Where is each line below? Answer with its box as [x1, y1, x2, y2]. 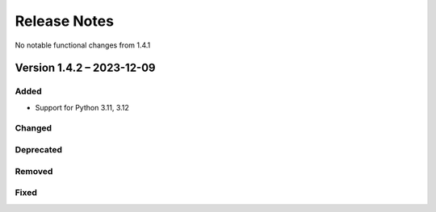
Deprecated [15, 144, 63, 156]
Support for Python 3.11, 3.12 [35, 102, 129, 112]
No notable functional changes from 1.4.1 [15, 40, 151, 50]
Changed [15, 123, 52, 134]
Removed [15, 165, 53, 177]
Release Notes [15, 12, 115, 30]
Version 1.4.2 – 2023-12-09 [15, 61, 156, 75]
